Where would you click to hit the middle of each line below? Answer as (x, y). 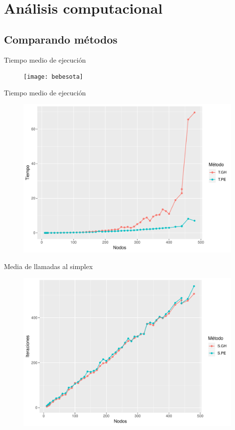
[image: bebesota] (53, 77)
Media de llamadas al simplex (48, 266)
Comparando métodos (61, 39)
